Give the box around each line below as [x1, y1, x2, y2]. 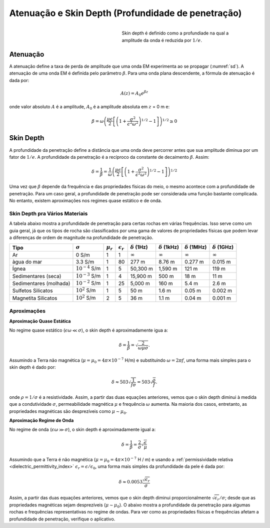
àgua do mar [12, 258, 42, 266]
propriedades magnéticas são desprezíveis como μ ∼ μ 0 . [9, 408, 127, 415]
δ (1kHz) [158, 243, 179, 250]
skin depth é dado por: [9, 364, 56, 370]
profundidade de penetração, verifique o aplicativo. [9, 516, 115, 522]
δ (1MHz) [184, 243, 207, 250]
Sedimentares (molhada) [12, 280, 70, 287]
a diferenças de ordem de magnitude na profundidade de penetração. [9, 234, 153, 240]
